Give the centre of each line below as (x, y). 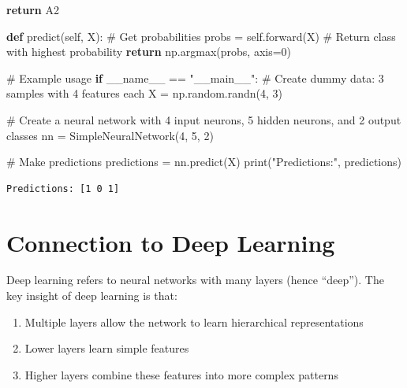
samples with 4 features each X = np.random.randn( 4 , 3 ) (145, 93)
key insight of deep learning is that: (92, 296)
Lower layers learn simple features (107, 348)
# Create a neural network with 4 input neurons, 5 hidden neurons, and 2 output (204, 119)
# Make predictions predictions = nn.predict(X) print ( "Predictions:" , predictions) (204, 162)
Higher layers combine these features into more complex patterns (181, 374)
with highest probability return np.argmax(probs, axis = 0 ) (149, 52)
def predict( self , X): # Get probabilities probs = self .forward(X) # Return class (201, 36)
